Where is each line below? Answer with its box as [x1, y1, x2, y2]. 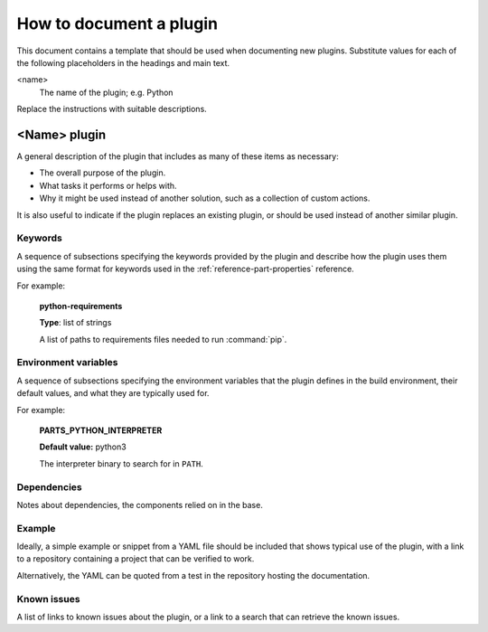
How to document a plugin [16, 14, 219, 33]
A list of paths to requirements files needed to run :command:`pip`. [39, 334, 287, 344]
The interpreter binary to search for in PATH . [39, 457, 203, 469]
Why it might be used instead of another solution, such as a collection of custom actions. [39, 193, 371, 203]
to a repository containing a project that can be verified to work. [16, 553, 255, 564]
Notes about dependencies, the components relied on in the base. [16, 499, 264, 510]
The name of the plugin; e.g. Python [39, 87, 174, 98]
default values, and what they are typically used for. [16, 388, 210, 399]
